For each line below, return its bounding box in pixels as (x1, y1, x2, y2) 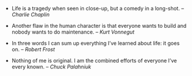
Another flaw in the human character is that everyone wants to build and (11, 23, 187, 29)
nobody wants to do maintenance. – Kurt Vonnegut (11, 28, 135, 35)
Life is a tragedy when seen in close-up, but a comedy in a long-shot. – (11, 5, 184, 12)
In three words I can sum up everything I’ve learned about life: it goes (11, 40, 180, 46)
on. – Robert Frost (11, 46, 55, 53)
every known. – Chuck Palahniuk (11, 63, 92, 70)
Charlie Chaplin (11, 11, 50, 18)
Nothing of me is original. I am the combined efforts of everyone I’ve (11, 57, 177, 64)
